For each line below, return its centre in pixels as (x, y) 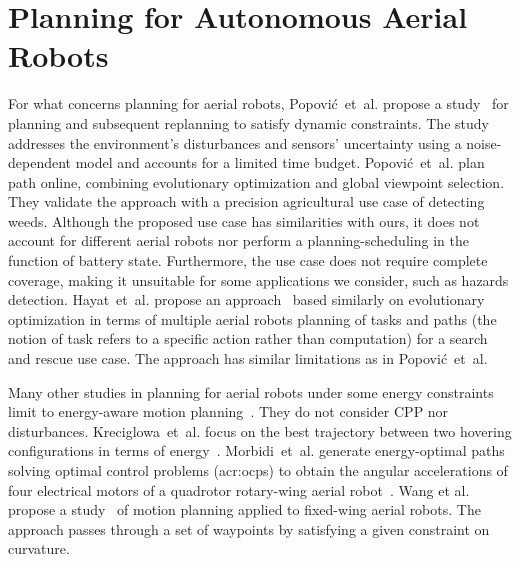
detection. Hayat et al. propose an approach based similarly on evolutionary (246, 299)
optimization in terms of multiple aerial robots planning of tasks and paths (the (252, 318)
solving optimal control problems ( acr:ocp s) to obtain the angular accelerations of (258, 470)
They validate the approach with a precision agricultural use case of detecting (246, 201)
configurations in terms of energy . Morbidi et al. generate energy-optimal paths (256, 450)
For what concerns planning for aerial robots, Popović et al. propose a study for (258, 103)
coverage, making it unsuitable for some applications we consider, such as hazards (258, 279)
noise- (484, 142)
